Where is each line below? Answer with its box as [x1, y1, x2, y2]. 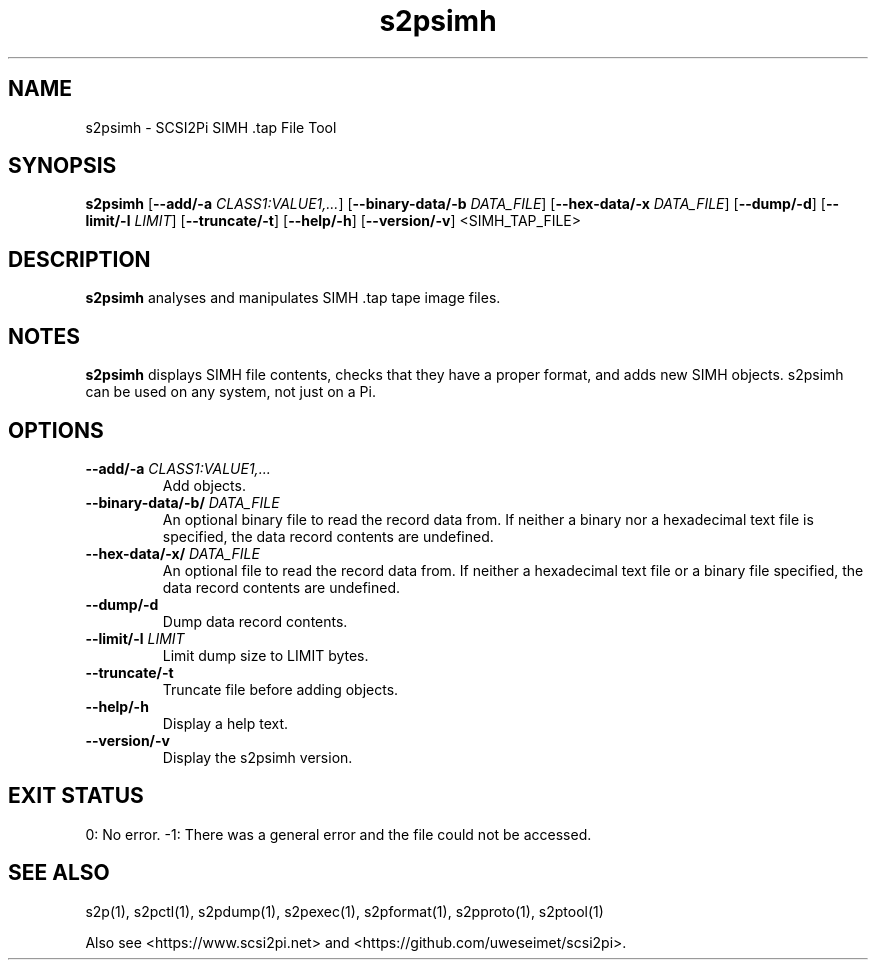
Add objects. [162, 476, 246, 494]
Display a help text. [162, 714, 289, 732]
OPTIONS [8, 417, 104, 443]
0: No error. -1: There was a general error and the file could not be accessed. [85, 825, 592, 843]
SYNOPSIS [8, 153, 117, 179]
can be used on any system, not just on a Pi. [85, 383, 376, 401]
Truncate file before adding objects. [162, 680, 399, 698]
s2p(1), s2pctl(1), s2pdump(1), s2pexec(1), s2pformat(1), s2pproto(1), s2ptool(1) [85, 902, 604, 920]
